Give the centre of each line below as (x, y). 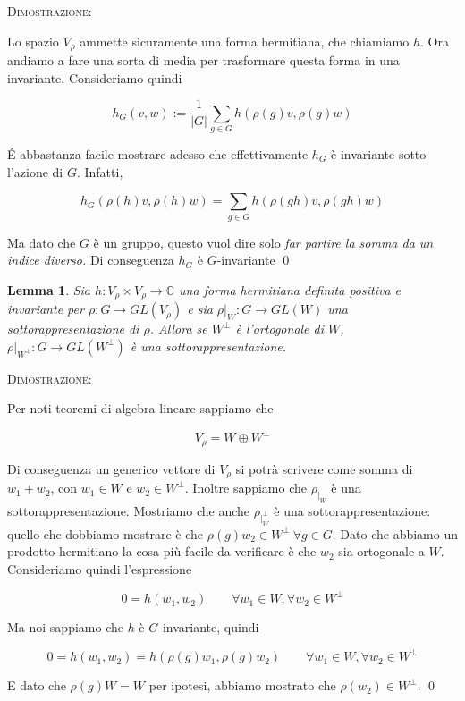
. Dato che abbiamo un (395, 533)
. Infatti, (100, 171)
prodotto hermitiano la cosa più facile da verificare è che (162, 551)
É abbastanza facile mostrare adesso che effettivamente (158, 154)
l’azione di (35, 171)
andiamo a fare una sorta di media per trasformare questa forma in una (203, 60)
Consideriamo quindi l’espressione (100, 569)
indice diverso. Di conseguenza (91, 260)
